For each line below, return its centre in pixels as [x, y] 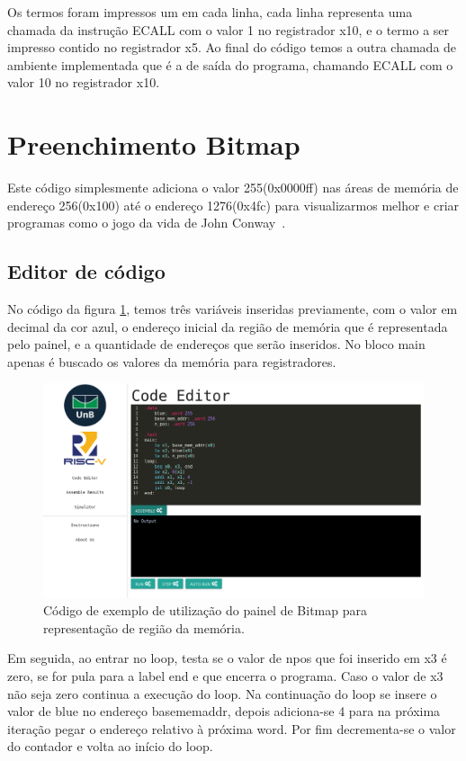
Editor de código [86, 271]
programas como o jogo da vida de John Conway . [147, 223]
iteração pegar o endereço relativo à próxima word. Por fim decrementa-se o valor [232, 728]
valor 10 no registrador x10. [84, 82]
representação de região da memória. [144, 627]
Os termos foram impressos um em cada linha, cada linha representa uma [210, 12]
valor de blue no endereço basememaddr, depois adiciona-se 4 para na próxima [224, 711]
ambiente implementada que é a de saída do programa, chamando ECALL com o [230, 64]
